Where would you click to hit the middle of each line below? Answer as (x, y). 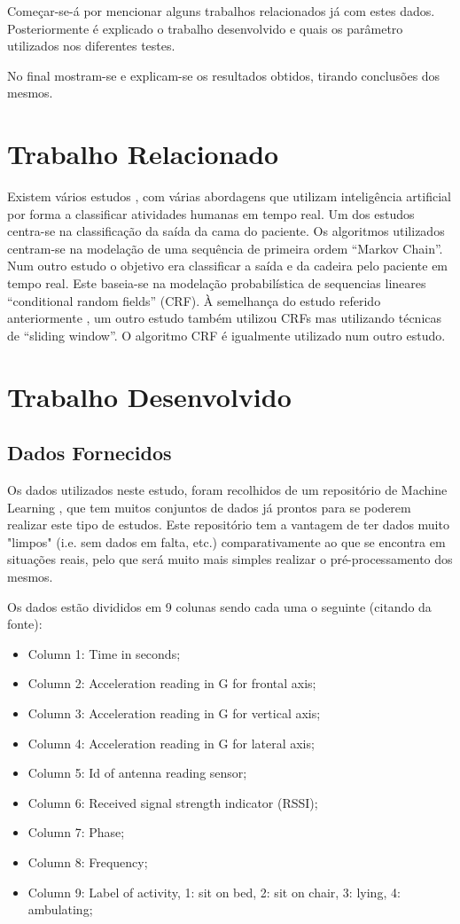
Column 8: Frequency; (88, 861)
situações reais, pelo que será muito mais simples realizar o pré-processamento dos (230, 559)
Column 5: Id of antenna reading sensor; (137, 773)
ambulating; (60, 909)
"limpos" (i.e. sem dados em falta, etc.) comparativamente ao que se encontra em (226, 541)
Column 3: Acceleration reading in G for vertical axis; (174, 713)
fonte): (25, 624)
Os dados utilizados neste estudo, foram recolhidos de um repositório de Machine (227, 490)
